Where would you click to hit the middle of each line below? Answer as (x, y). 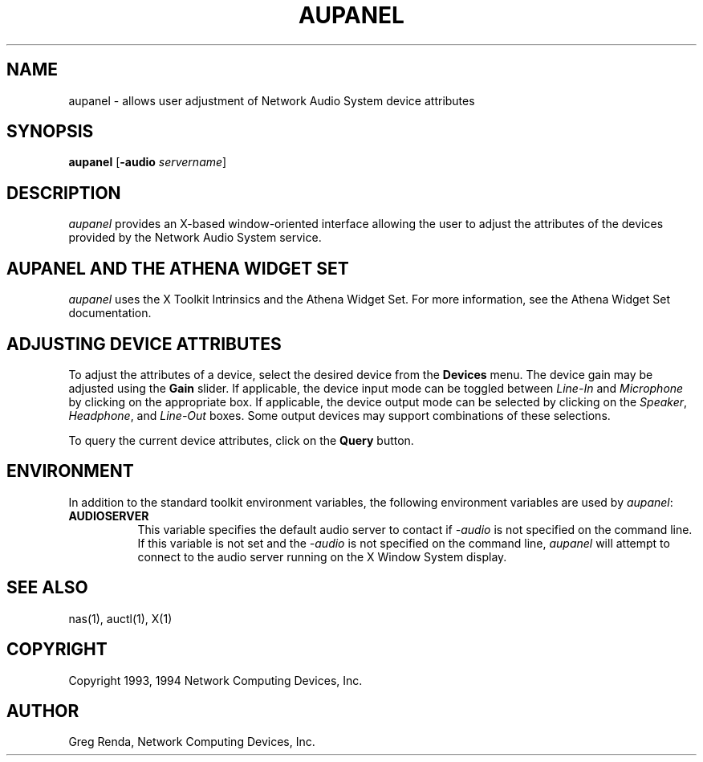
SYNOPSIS (50, 132)
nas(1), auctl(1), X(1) (120, 618)
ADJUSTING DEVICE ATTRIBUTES (144, 344)
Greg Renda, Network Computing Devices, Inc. (192, 742)
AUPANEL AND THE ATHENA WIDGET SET (178, 268)
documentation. (110, 313)
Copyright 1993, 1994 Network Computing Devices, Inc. (215, 680)
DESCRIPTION (64, 193)
